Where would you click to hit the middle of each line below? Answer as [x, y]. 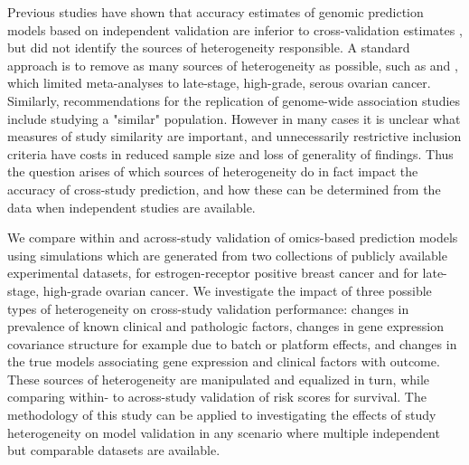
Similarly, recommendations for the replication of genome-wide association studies [234, 100]
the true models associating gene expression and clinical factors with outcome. [224, 361]
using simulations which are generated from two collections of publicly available [227, 255]
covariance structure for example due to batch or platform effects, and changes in [232, 343]
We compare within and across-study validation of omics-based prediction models [233, 237]
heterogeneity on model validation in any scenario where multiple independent [224, 432]
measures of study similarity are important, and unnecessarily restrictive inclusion [234, 136]
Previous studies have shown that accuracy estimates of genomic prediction [216, 12]
